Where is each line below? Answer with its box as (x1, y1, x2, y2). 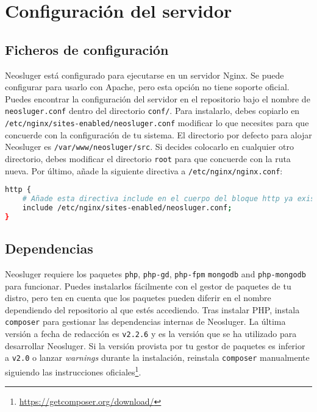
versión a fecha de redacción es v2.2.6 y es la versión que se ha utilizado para (5, 327, 297, 340)
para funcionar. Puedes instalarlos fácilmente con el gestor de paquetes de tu (5, 279, 291, 292)
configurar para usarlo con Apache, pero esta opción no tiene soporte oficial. (5, 80, 290, 93)
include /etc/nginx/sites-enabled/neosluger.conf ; (22, 203, 232, 212)
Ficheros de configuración (5, 40, 169, 59)
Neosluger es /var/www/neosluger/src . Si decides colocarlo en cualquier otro (5, 140, 294, 153)
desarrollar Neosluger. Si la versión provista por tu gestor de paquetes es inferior (5, 339, 305, 352)
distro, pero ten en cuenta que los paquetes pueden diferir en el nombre (5, 291, 271, 304)
